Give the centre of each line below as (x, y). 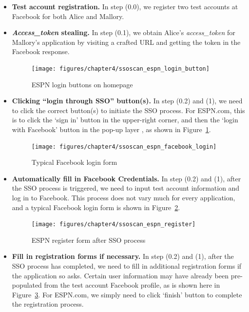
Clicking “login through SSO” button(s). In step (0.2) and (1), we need (127, 101)
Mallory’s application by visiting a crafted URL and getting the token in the (126, 42)
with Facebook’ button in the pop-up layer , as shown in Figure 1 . (111, 129)
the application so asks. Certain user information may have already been (120, 275)
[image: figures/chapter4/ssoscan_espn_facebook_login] (124, 146)
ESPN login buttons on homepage (82, 84)
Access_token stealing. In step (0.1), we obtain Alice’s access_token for (124, 32)
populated (27, 285)
